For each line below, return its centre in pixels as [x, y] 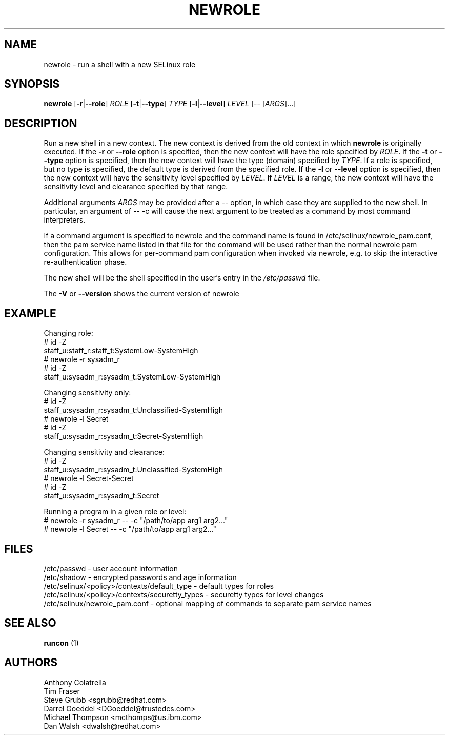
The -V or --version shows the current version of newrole [141, 294]
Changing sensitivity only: [87, 393]
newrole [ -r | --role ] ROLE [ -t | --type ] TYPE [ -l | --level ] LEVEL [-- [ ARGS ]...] [170, 104]
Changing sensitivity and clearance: [104, 452]
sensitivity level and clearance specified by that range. [136, 187]
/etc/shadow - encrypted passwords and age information [140, 577]
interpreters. [65, 220]
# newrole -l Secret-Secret [89, 478]
